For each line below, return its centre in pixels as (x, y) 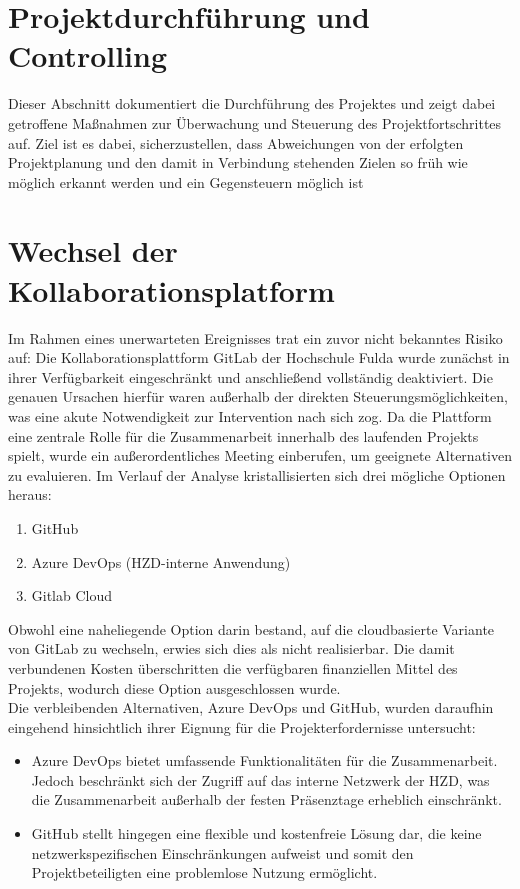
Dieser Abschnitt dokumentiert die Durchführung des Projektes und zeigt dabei (252, 103)
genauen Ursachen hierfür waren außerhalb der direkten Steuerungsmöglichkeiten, (258, 396)
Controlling (88, 55)
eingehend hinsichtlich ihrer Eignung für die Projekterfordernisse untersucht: (242, 726)
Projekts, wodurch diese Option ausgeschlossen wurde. (174, 687)
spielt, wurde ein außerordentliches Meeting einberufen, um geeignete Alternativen (260, 455)
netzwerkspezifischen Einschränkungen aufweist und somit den (222, 852)
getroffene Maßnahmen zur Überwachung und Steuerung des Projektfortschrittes (255, 122)
